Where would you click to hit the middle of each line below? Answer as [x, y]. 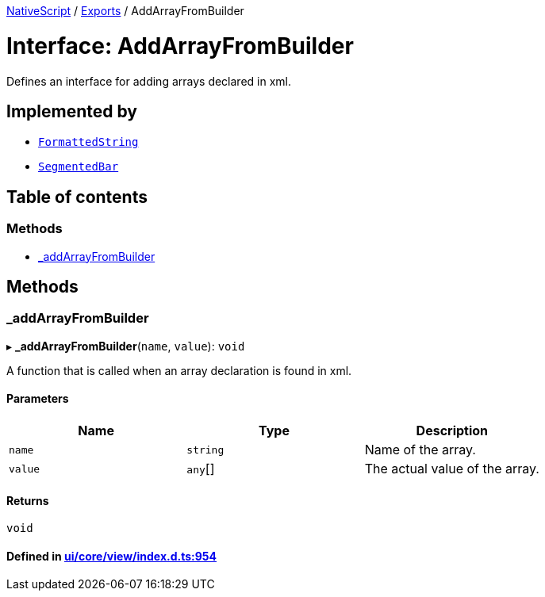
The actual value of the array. [452, 469]
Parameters [38, 399]
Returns [28, 500]
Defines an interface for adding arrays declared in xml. [149, 81]
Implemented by [72, 111]
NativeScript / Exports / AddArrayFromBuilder [125, 11]
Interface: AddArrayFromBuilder [180, 46]
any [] [201, 469]
